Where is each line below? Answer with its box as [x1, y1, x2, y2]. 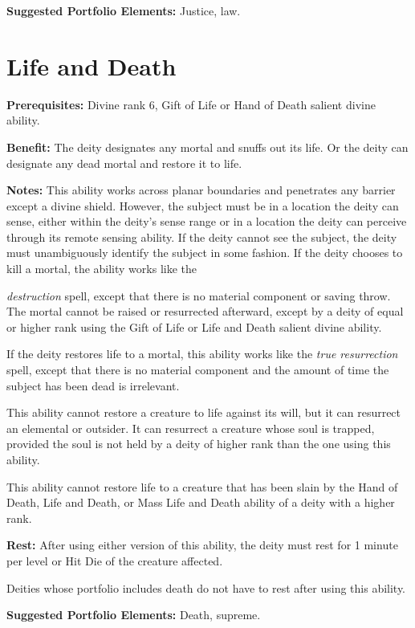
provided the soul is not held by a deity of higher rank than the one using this [6, 435, 391, 452]
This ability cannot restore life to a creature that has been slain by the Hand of [6, 478, 398, 495]
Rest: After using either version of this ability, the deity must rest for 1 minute [6, 536, 398, 553]
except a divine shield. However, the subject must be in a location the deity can [6, 197, 399, 214]
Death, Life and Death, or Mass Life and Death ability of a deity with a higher [6, 494, 395, 511]
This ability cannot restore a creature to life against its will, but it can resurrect [6, 404, 401, 421]
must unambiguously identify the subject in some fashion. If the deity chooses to [6, 244, 403, 261]
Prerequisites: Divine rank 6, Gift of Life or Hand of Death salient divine [6, 96, 376, 112]
